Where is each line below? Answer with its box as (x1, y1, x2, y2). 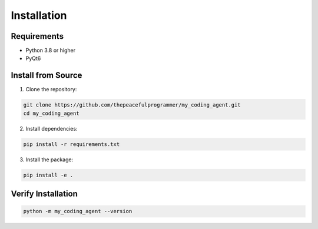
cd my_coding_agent (23, 109, 79, 117)
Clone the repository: (25, 86, 77, 93)
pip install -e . (23, 171, 74, 178)
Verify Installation (11, 189, 78, 199)
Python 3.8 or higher (25, 47, 76, 54)
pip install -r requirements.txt (23, 141, 120, 147)
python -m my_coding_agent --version (23, 208, 132, 215)
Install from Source (11, 71, 82, 81)
